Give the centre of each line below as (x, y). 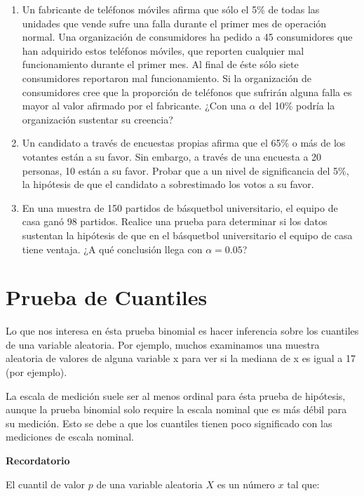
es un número (246, 484)
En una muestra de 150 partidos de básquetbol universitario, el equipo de (180, 207)
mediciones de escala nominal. (70, 437)
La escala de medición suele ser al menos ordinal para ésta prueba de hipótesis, (176, 395)
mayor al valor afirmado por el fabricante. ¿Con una (134, 106)
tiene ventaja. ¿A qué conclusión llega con (112, 249)
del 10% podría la (297, 106)
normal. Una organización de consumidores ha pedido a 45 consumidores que (187, 37)
